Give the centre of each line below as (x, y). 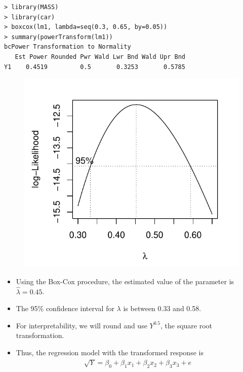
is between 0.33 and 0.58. (162, 308)
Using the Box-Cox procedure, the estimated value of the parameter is (125, 281)
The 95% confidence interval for (65, 308)
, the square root (187, 325)
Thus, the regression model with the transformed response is (110, 352)
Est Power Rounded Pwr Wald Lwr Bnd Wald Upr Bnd (100, 57)
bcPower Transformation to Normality (68, 47)
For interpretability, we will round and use (82, 325)
